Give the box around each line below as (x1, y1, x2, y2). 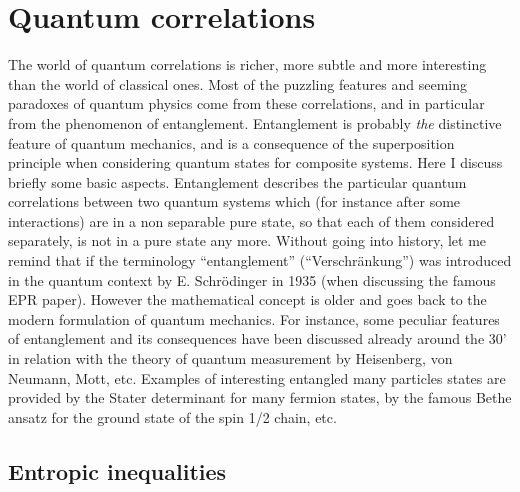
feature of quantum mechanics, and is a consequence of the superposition (8, 132, 455, 153)
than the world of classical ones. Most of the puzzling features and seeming (8, 73, 468, 94)
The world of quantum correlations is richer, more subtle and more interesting (8, 54, 487, 75)
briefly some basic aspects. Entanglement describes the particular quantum (8, 171, 467, 192)
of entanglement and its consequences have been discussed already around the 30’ (8, 328, 507, 349)
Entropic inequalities (8, 455, 227, 486)
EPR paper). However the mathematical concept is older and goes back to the (8, 289, 487, 310)
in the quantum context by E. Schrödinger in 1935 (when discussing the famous (8, 269, 496, 290)
